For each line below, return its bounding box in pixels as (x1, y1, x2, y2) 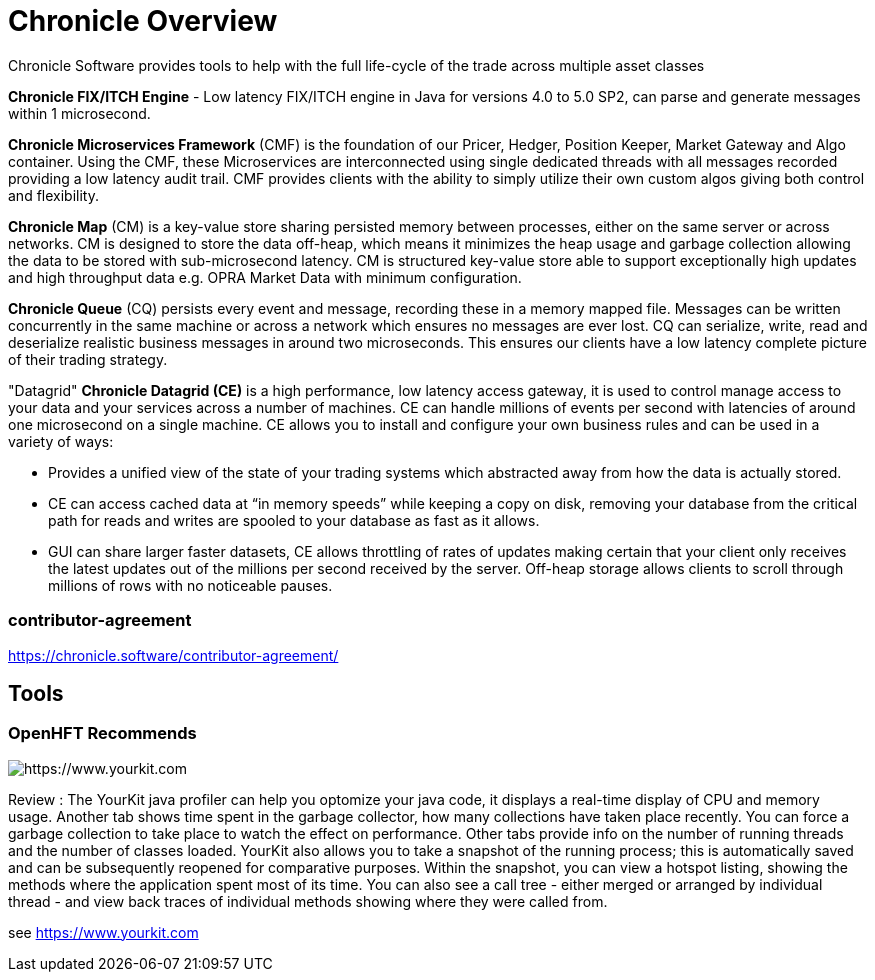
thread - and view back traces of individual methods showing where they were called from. (8, 892, 608, 910)
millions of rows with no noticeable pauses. (48, 576, 333, 594)
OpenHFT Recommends (8, 723, 197, 744)
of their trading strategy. (8, 350, 168, 368)
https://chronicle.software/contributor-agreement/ (8, 646, 339, 664)
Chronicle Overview (8, 4, 278, 38)
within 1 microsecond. (8, 104, 151, 122)
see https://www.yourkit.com (8, 923, 199, 941)
